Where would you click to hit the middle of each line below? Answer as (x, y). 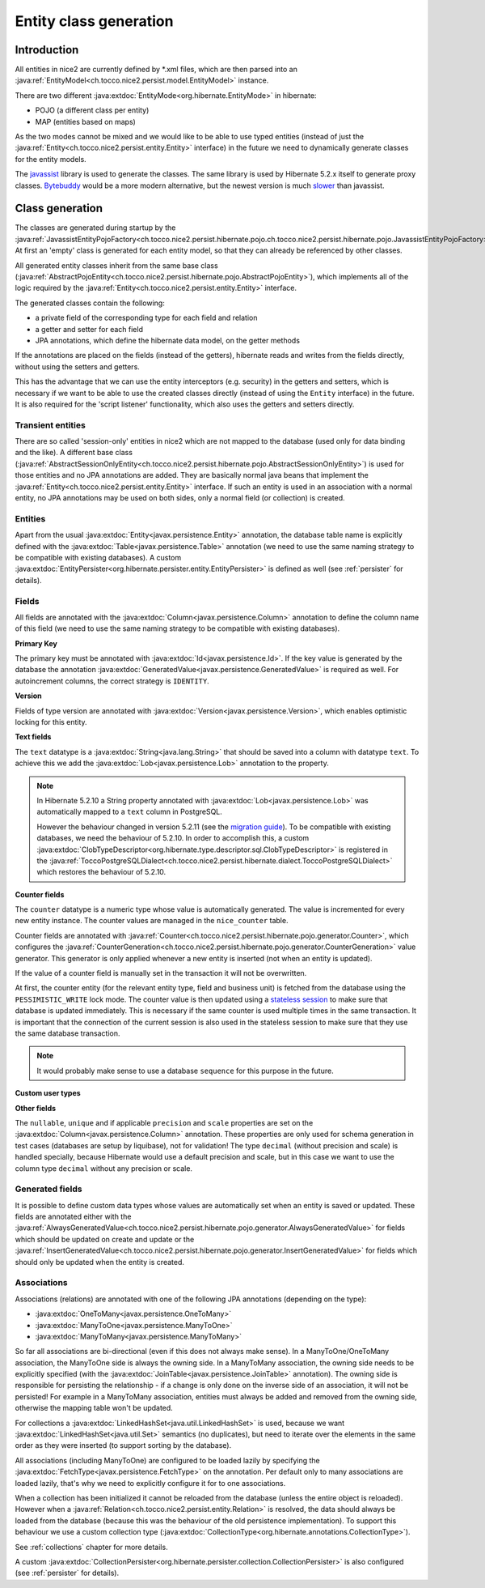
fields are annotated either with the (73, 1217)
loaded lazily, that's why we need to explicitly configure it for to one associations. (150, 1483)
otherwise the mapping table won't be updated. (94, 1408)
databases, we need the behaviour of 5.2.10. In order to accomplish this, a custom (173, 838)
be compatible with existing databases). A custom (98, 557)
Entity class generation (94, 21)
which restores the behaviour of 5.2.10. (101, 872)
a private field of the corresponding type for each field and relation (146, 318)
